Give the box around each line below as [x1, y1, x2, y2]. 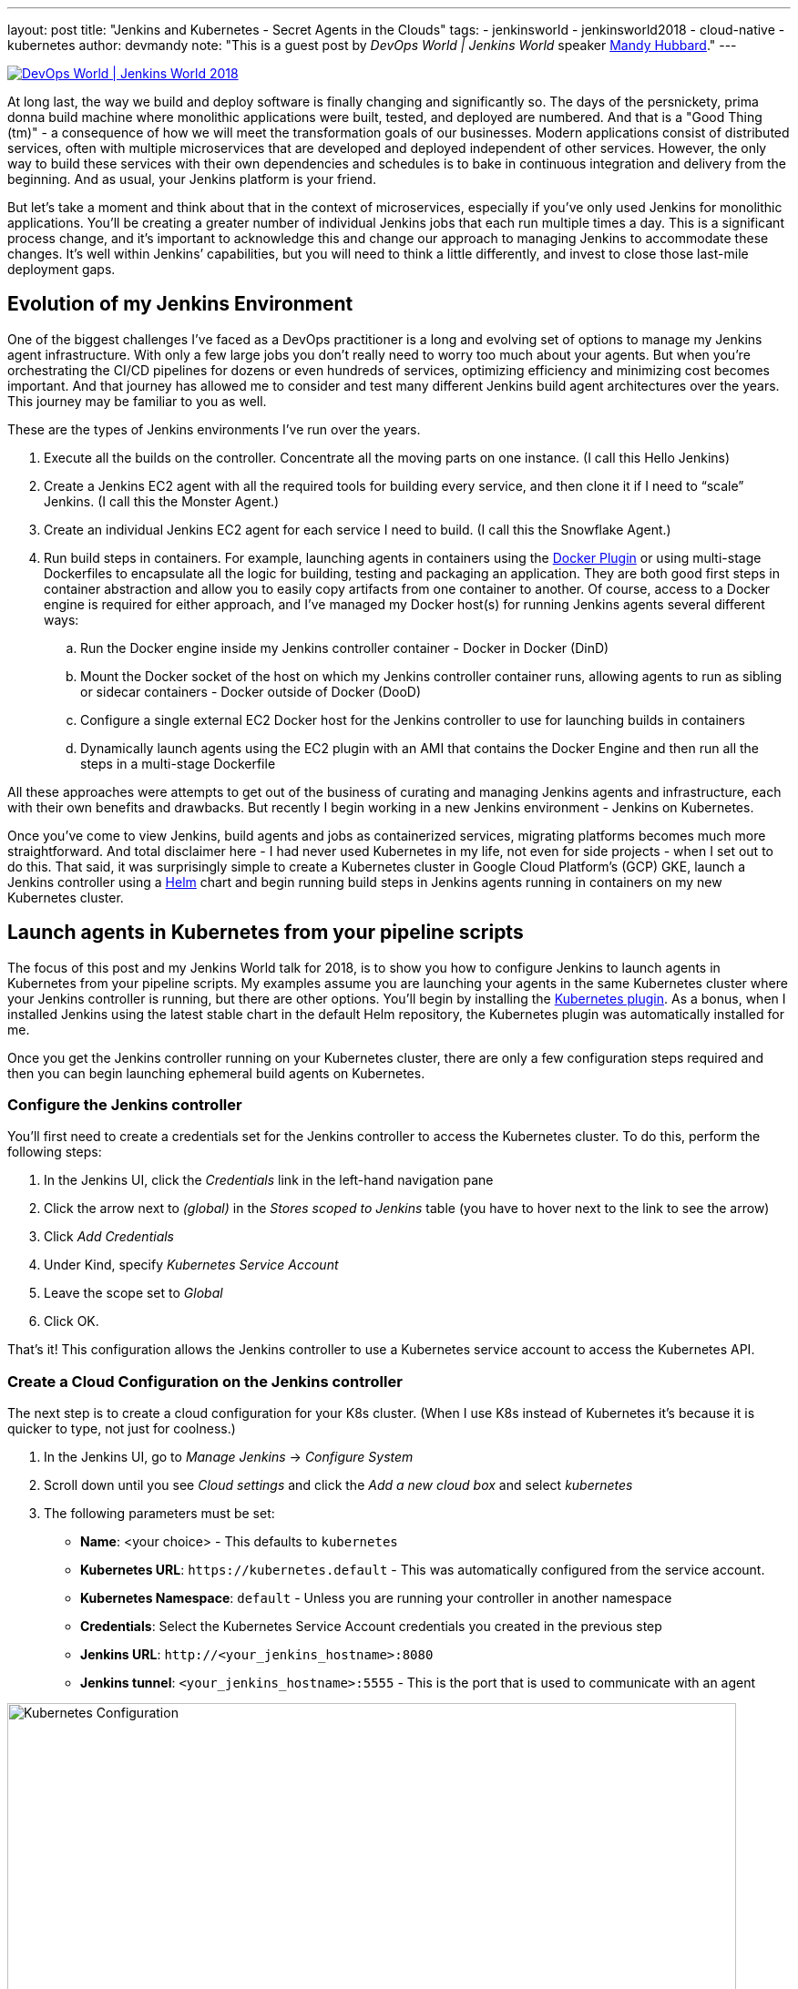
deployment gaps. [7, 261, 116, 277]
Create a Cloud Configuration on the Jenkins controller [7, 1372, 403, 1391]
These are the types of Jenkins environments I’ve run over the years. [7, 421, 421, 437]
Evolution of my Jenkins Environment [7, 292, 353, 316]
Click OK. [44, 1313, 99, 1330]
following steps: [7, 1144, 102, 1160]
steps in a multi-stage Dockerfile [80, 755, 276, 771]
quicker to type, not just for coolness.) [7, 1421, 236, 1437]
